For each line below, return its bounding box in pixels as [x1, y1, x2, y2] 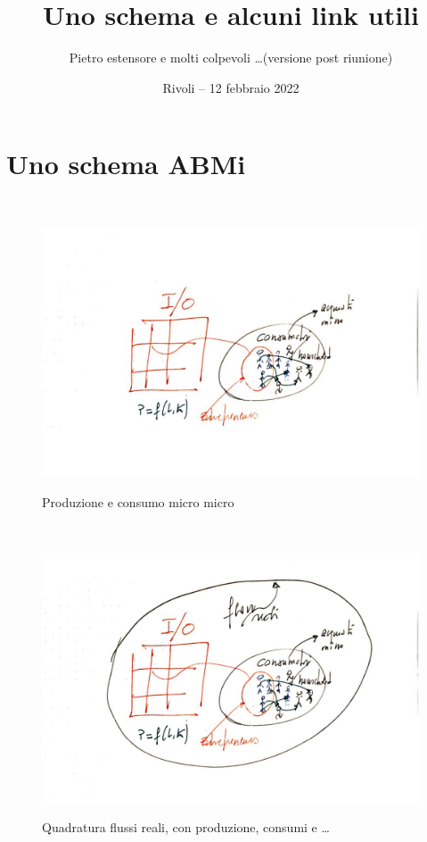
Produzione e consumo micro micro [42, 492, 234, 511]
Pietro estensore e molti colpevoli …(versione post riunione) [69, 48, 393, 67]
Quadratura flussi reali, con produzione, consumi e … [42, 817, 330, 836]
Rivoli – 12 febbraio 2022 [162, 78, 300, 96]
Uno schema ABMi [6, 146, 246, 182]
